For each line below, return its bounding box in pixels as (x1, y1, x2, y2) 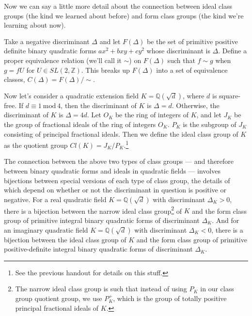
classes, (4, 74, 25, 84)
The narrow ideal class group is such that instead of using (15, 284, 187, 294)
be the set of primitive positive (146, 36, 238, 46)
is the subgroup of (183, 119, 236, 129)
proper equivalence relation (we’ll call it (4, 55, 122, 65)
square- (219, 90, 241, 100)
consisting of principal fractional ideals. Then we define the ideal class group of (4, 128, 238, 139)
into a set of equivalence (156, 64, 228, 75)
